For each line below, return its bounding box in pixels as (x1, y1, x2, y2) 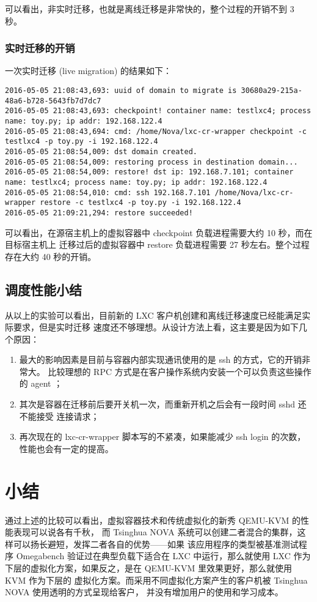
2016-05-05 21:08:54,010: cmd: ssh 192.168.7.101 (5, 188, 211, 197)
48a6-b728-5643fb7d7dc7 (5, 96, 101, 105)
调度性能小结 (5, 280, 82, 299)
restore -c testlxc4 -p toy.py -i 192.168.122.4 (40, 198, 241, 207)
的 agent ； (19, 377, 63, 390)
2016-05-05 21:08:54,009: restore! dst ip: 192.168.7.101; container (5, 168, 294, 177)
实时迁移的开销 (5, 40, 75, 56)
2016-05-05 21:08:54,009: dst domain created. (5, 147, 197, 156)
